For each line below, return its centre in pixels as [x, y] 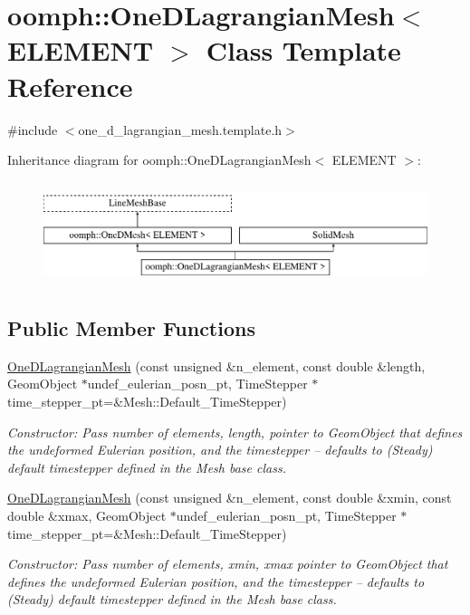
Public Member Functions [131, 328]
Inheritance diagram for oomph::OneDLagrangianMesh [159, 160]
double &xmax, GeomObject [87, 516]
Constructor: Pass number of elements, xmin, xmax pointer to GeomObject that [228, 564]
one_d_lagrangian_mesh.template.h [180, 129]
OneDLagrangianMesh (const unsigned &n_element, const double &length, [216, 365]
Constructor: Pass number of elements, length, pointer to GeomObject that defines [235, 432]
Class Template [303, 50]
